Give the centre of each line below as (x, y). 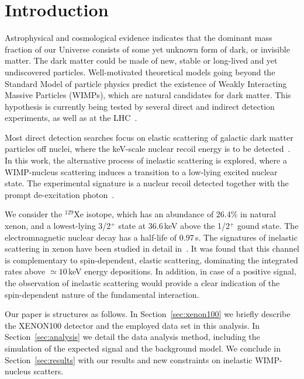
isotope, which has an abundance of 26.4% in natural (181, 214)
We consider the (34, 214)
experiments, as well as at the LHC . (71, 118)
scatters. (49, 371)
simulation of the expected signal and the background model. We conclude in (143, 348)
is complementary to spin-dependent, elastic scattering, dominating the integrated (151, 260)
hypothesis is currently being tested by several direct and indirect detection (140, 106)
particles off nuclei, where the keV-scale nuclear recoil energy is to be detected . (148, 149)
